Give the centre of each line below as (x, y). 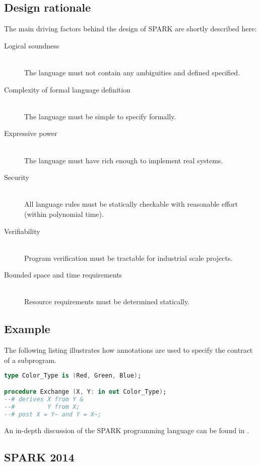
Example (27, 329)
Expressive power (31, 133)
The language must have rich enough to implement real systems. (124, 160)
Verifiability (22, 231)
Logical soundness (32, 45)
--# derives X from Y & (44, 399)
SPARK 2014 (39, 457)
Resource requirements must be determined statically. (107, 301)
